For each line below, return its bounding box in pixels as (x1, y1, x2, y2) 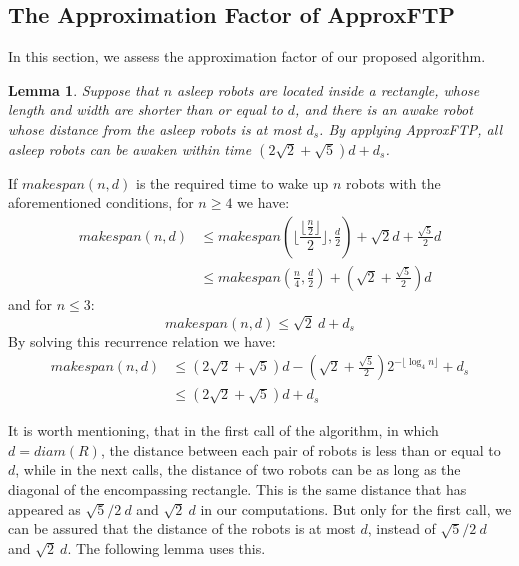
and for (8, 293, 53, 314)
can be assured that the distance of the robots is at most (8, 518, 356, 539)
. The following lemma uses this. (67, 537, 266, 558)
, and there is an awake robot (295, 99, 473, 120)
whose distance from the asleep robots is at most (8, 118, 302, 139)
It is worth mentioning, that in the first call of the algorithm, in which (8, 420, 439, 441)
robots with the (346, 172, 441, 193)
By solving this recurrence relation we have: (8, 330, 276, 351)
